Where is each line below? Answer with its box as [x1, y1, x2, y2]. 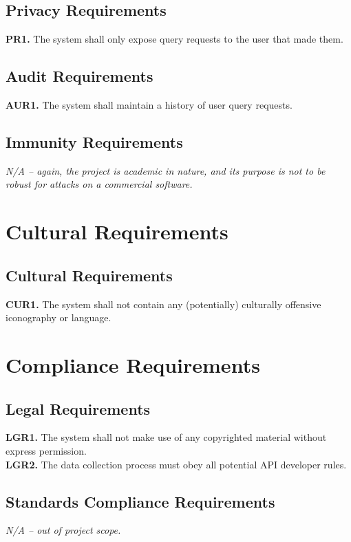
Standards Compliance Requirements [6, 490, 275, 512]
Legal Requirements [6, 398, 151, 419]
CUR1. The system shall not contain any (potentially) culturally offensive [6, 296, 321, 311]
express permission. [6, 443, 87, 457]
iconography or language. [6, 310, 111, 325]
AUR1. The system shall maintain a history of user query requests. [6, 98, 292, 111]
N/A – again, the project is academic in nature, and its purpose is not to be [6, 163, 326, 177]
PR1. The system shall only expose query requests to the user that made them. [6, 32, 343, 46]
